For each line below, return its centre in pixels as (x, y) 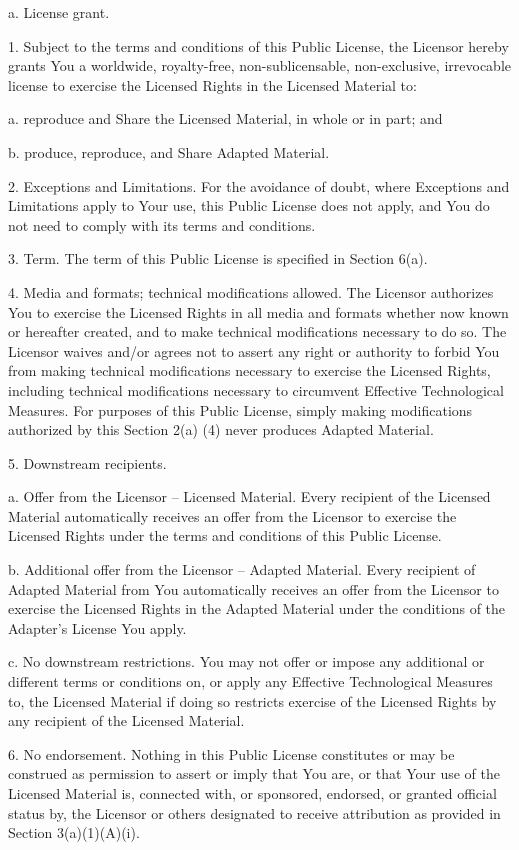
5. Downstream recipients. (87, 462)
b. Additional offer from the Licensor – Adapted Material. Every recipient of (242, 569)
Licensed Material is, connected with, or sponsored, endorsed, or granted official (252, 793)
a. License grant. (59, 12)
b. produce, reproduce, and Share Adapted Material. (169, 151)
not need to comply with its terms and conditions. (162, 224)
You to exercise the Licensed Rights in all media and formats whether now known (258, 311)
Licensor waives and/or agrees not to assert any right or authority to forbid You (254, 350)
